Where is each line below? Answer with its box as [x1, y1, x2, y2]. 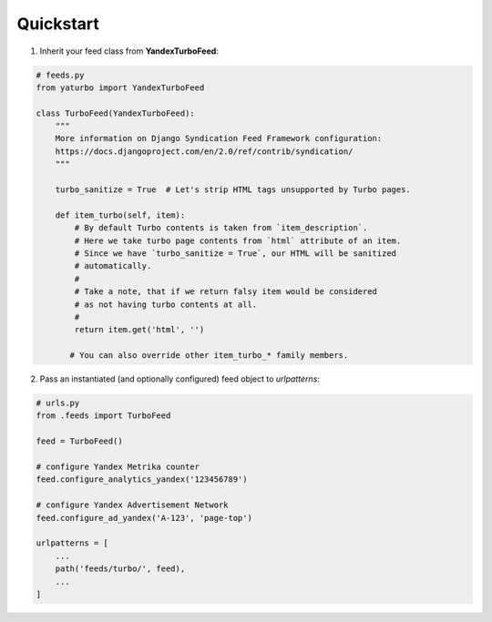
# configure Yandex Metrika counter [36, 462, 200, 473]
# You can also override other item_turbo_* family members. [69, 351, 349, 361]
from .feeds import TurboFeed [36, 411, 171, 421]
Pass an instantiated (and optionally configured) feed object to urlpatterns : [39, 373, 321, 384]
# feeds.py [36, 69, 85, 80]
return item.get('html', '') [74, 324, 205, 335]
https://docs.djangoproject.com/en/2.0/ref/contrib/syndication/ [55, 146, 354, 157]
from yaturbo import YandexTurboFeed [36, 82, 205, 93]
